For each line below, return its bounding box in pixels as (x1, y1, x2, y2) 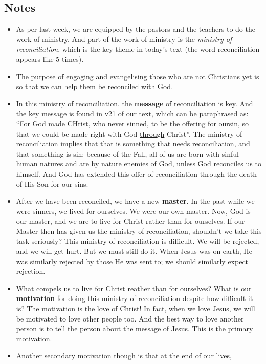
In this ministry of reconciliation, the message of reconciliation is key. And (16, 98, 253, 109)
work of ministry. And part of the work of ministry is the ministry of (16, 33, 232, 44)
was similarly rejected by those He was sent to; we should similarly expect (16, 255, 249, 266)
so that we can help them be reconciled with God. (16, 81, 173, 92)
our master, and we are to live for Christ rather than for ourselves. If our (16, 216, 245, 226)
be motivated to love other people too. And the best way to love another (16, 313, 244, 324)
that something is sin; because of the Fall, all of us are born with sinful (16, 148, 239, 159)
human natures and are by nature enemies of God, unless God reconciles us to (16, 158, 261, 169)
